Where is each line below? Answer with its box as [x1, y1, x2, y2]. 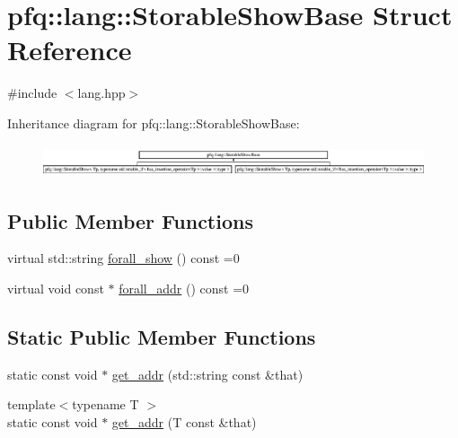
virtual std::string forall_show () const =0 [7, 249, 240, 267]
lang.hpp [77, 83, 126, 102]
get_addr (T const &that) [111, 413, 257, 432]
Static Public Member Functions [7, 323, 316, 351]
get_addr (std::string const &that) [111, 364, 304, 383]
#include [7, 83, 57, 102]
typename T [72, 395, 139, 414]
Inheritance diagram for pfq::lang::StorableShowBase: [7, 113, 300, 132]
